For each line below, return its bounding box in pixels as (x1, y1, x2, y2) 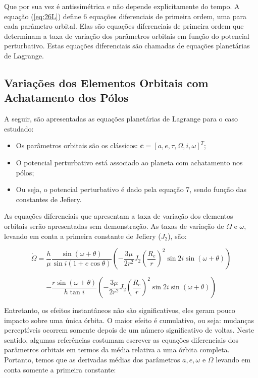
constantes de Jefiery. (16, 194, 82, 204)
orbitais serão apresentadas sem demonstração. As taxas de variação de (4, 220, 224, 231)
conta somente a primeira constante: (4, 364, 116, 374)
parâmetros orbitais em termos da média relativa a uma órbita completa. (4, 344, 230, 355)
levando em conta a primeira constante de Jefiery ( (4, 230, 161, 241)
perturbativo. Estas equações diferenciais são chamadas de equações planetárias (4, 40, 250, 51)
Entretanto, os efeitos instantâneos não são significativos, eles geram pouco (4, 305, 235, 316)
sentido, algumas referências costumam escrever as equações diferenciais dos (4, 334, 238, 345)
